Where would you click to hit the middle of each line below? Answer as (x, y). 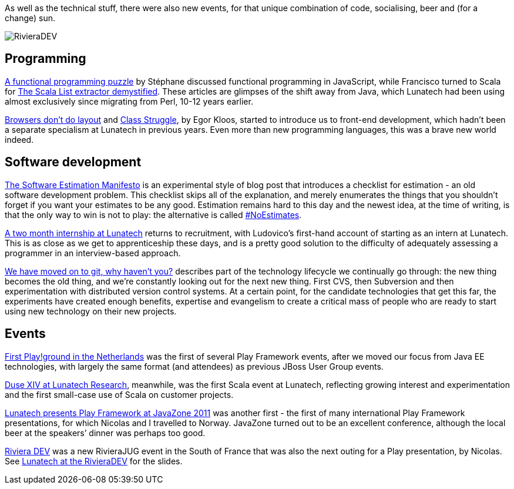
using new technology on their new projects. (91, 311)
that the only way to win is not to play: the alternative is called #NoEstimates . (153, 215)
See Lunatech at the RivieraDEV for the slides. (94, 461)
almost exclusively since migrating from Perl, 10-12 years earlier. (129, 101)
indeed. (19, 139)
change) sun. (30, 18)
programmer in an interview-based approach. (93, 253)
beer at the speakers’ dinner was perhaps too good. (105, 433)
